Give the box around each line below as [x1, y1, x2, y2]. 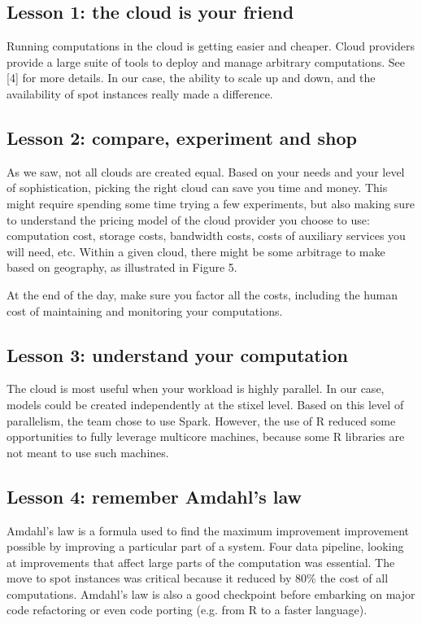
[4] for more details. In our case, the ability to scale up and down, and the [7, 69, 376, 86]
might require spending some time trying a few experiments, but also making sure [7, 194, 415, 212]
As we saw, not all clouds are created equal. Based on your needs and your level [7, 163, 405, 180]
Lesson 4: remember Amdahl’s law [7, 483, 302, 508]
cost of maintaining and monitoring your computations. [7, 302, 283, 319]
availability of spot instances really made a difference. [7, 85, 273, 102]
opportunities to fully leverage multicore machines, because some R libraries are [7, 428, 405, 445]
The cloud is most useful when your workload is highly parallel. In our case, [7, 380, 385, 397]
